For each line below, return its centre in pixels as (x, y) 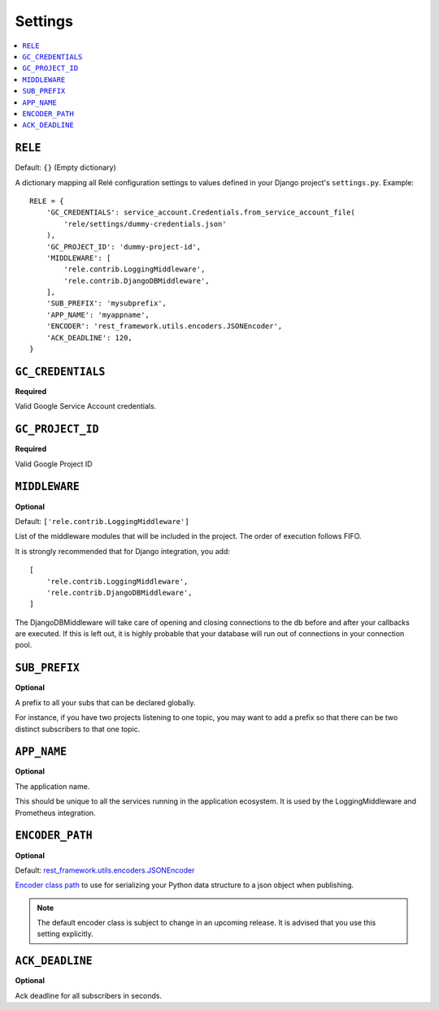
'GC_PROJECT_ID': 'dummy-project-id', (124, 247)
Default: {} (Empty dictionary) (66, 167)
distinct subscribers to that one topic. (78, 729)
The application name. (52, 786)
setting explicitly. (65, 934)
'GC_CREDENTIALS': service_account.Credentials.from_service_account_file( (200, 212)
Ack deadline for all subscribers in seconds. (89, 995)
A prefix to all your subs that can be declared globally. (105, 702)
